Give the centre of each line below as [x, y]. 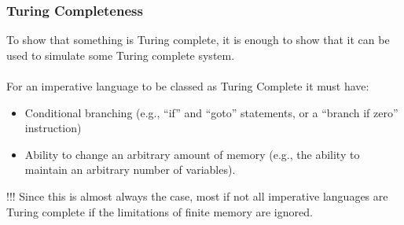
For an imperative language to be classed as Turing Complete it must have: [188, 86]
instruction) [53, 128]
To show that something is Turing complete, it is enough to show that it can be [198, 40]
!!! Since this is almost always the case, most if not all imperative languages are [197, 195]
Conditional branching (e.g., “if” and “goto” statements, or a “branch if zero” [211, 112]
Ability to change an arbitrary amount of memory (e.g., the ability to [192, 154]
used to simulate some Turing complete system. [121, 55]
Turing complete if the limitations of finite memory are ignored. [160, 211]
